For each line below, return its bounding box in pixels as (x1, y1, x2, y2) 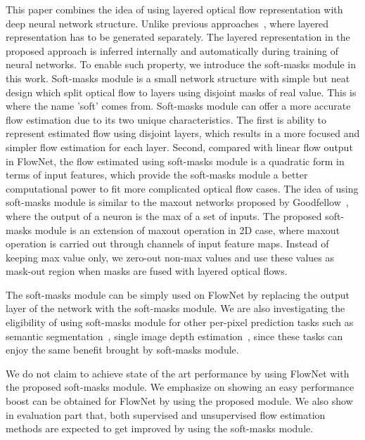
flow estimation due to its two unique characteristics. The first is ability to (6, 112, 326, 127)
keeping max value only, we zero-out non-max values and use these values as (6, 250, 335, 264)
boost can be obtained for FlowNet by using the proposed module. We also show (6, 394, 353, 408)
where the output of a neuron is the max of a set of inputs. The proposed (6, 208, 322, 223)
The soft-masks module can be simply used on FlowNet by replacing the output (6, 287, 350, 302)
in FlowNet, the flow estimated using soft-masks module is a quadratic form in (6, 153, 345, 168)
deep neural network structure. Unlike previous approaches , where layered (6, 15, 329, 30)
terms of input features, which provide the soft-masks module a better (6, 167, 308, 182)
